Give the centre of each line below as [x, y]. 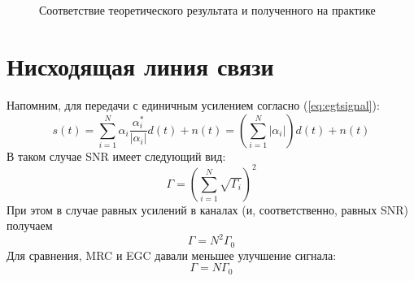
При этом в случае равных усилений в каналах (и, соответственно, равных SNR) [207, 209]
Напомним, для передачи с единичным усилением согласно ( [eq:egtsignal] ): [193, 104]
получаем [30, 225]
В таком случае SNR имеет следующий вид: [116, 156]
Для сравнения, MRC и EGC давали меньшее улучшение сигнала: [172, 255]
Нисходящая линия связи [140, 65]
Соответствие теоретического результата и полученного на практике [207, 10]
